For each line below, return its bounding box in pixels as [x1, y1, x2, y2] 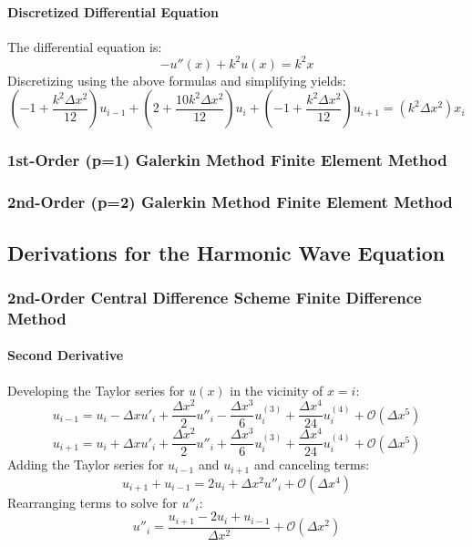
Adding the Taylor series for [7, 455, 164, 474]
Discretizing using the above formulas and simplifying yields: [7, 70, 346, 89]
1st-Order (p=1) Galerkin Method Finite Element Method [7, 149, 447, 171]
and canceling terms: [253, 455, 370, 474]
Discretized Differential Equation [7, 2, 219, 21]
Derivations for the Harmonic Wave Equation [7, 238, 446, 266]
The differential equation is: [7, 36, 162, 56]
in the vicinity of [230, 380, 323, 399]
